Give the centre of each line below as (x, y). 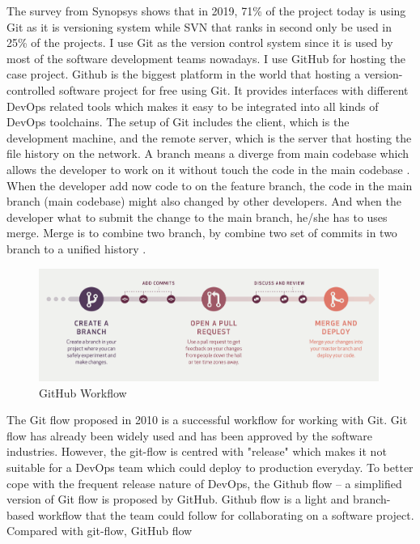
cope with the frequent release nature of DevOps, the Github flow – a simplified (204, 483)
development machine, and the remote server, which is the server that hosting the (209, 137)
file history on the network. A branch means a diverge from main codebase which (208, 153)
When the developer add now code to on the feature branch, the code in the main (210, 185)
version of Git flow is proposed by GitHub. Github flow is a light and (178, 499)
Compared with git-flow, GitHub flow (100, 531)
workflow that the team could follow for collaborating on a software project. (226, 514)
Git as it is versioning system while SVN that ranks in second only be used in (199, 26)
